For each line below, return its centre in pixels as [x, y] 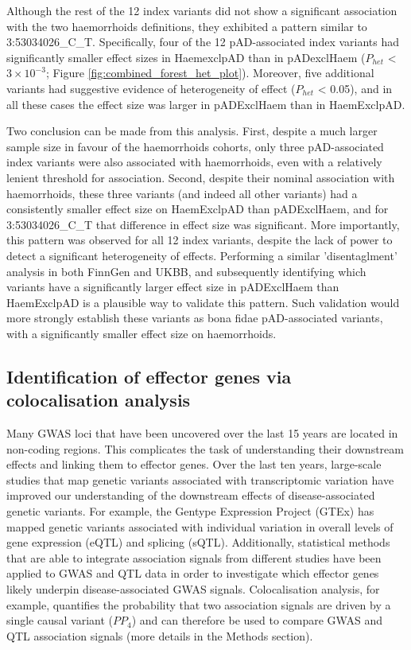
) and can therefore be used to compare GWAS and [257, 620]
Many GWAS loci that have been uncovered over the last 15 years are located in [202, 433]
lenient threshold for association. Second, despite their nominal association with [201, 177]
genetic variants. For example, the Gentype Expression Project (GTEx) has [190, 511]
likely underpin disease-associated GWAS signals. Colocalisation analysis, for [193, 589]
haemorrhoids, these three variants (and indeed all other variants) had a [182, 193]
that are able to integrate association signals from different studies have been [194, 557]
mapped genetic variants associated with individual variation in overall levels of [200, 526]
